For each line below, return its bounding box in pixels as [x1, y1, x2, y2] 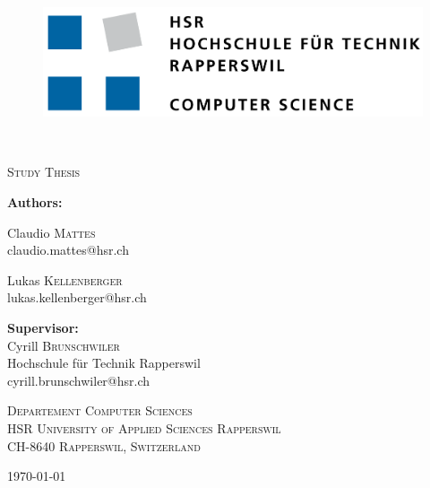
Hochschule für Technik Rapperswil [7, 353, 201, 372]
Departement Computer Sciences [7, 401, 193, 420]
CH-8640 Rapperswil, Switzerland [7, 436, 201, 455]
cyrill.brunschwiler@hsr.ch [7, 370, 150, 389]
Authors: [7, 193, 63, 212]
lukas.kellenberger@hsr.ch [7, 288, 147, 307]
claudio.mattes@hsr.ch [7, 240, 129, 259]
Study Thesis [7, 162, 81, 181]
